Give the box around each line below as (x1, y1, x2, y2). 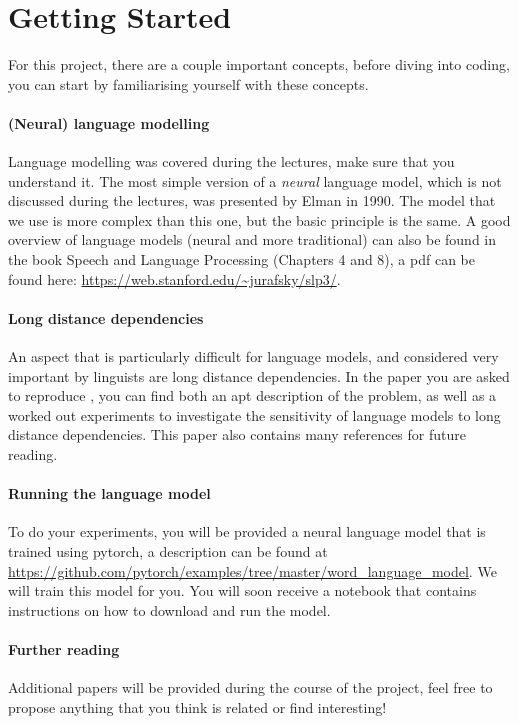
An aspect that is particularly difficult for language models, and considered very (8, 346, 499, 367)
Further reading (8, 638, 120, 659)
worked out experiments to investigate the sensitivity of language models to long (8, 404, 501, 425)
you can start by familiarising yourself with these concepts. (8, 73, 369, 94)
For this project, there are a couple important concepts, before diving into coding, (8, 54, 510, 75)
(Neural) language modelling (8, 112, 210, 133)
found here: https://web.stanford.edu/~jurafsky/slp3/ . (8, 268, 341, 289)
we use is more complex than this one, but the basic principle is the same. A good (8, 209, 511, 230)
